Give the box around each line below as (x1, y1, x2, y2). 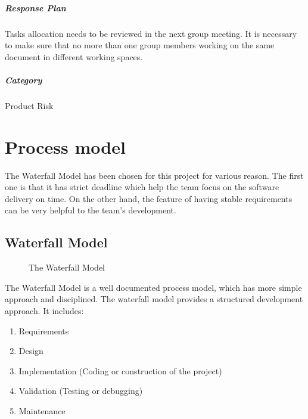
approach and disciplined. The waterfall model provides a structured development (5, 293, 303, 305)
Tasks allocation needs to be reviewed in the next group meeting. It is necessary (5, 27, 297, 39)
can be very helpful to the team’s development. (5, 204, 176, 216)
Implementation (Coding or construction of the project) (18, 364, 222, 377)
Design (18, 344, 43, 357)
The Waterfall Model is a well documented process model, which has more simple (5, 281, 302, 293)
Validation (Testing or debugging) (18, 384, 143, 397)
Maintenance (18, 404, 66, 417)
